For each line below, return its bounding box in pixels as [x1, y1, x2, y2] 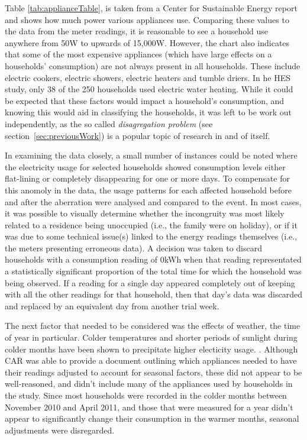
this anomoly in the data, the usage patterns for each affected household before [5, 183, 292, 196]
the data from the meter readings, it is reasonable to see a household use [5, 25, 269, 37]
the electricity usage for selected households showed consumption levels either [5, 160, 286, 173]
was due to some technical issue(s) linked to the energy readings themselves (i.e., [5, 230, 298, 242]
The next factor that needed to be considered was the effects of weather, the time [5, 319, 300, 332]
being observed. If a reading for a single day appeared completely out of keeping [5, 276, 295, 289]
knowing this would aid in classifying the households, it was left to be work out [5, 106, 292, 118]
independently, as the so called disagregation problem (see [5, 117, 213, 130]
